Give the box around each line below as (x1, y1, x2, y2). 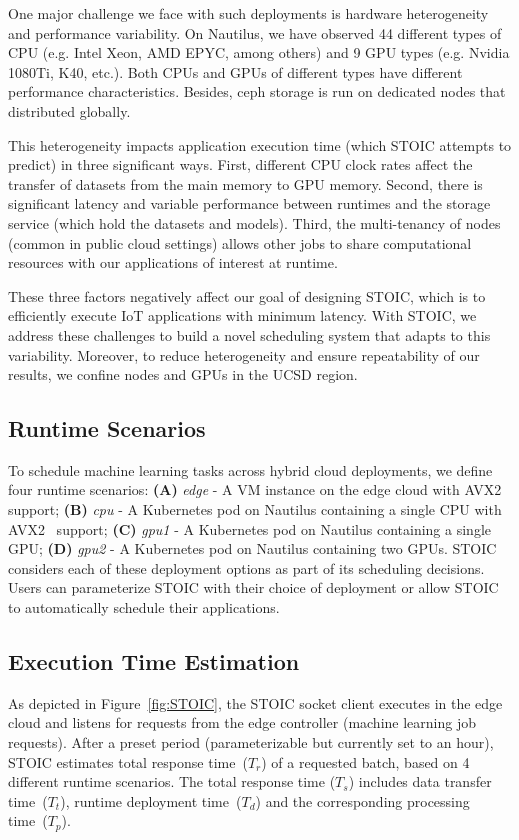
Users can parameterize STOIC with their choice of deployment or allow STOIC (8, 577, 499, 598)
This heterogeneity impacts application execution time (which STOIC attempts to (8, 134, 512, 155)
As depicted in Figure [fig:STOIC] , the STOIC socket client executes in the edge (8, 692, 503, 713)
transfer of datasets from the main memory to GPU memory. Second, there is (8, 173, 483, 194)
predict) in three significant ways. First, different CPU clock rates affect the (8, 154, 473, 175)
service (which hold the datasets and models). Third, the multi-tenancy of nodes (8, 212, 501, 233)
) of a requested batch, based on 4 (261, 751, 470, 772)
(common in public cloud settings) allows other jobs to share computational (8, 232, 472, 253)
